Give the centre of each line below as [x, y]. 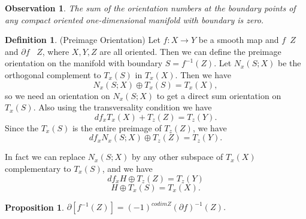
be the [290, 63]
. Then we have [203, 74]
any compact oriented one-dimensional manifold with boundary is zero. [134, 19]
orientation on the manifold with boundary [84, 63]
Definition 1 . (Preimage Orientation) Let [83, 40]
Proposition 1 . [34, 207]
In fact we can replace [45, 157]
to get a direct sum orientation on [219, 95]
